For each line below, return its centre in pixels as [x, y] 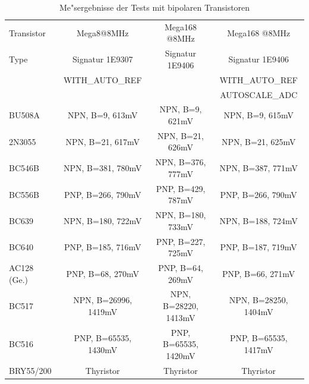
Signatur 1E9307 [103, 59]
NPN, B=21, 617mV [103, 141]
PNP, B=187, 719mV [258, 247]
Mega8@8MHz [103, 32]
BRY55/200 [30, 370]
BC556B [24, 194]
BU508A [24, 115]
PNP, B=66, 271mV [259, 273]
